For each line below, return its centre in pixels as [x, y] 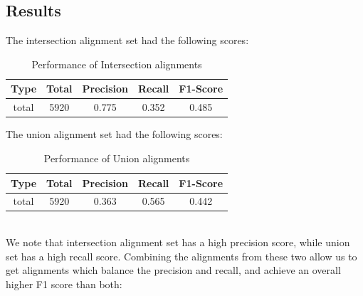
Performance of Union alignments [117, 158]
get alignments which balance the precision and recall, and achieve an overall [173, 270]
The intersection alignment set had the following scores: [127, 40]
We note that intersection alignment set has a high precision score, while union [178, 242]
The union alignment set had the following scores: [114, 134]
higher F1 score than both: [64, 284]
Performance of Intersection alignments [117, 64]
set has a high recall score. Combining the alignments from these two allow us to [181, 256]
